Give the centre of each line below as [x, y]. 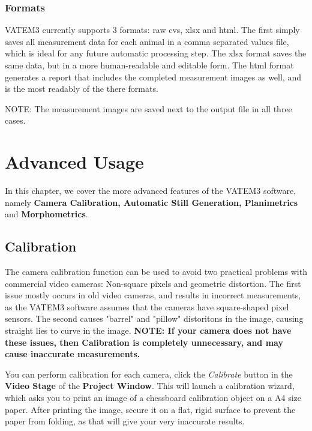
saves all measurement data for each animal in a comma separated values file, [147, 41]
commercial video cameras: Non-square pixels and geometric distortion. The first [153, 283]
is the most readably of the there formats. [82, 89]
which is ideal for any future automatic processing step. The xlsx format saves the [156, 53]
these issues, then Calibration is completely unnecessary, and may [144, 342]
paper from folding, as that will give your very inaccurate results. [125, 421]
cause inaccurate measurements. [73, 354]
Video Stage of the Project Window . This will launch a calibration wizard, [150, 386]
